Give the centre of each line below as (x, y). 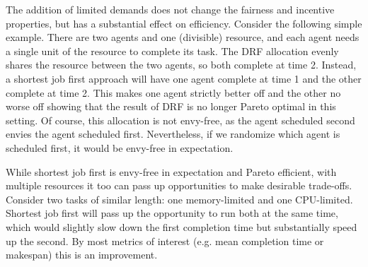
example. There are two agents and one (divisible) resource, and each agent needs (183, 37)
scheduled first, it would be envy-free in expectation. (120, 147)
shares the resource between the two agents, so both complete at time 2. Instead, (181, 65)
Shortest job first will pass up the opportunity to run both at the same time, (172, 213)
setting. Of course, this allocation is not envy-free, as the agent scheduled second (180, 120)
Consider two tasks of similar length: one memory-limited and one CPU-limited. (179, 199)
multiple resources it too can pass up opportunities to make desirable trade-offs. (179, 185)
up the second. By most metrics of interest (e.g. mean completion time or (165, 241)
